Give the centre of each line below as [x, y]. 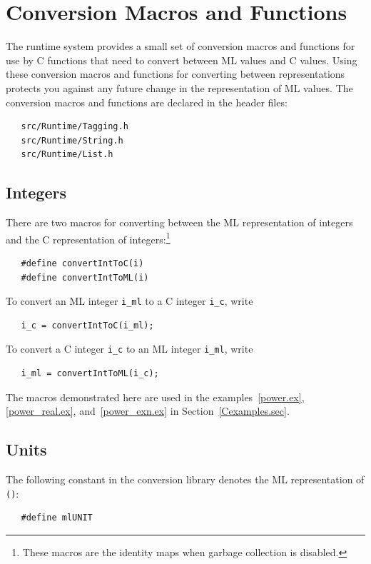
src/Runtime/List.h [67, 155]
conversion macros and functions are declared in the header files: [147, 102]
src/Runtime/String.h [72, 140]
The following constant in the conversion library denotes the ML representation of [185, 479]
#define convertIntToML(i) [85, 277]
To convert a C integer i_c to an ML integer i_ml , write [129, 349]
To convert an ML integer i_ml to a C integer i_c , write [129, 301]
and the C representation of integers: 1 [88, 238]
